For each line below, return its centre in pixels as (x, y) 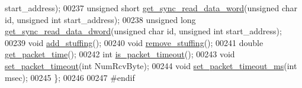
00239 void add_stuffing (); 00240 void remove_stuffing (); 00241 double (134, 42)
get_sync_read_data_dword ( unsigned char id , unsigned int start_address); (143, 31)
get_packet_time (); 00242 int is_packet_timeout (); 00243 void (120, 54)
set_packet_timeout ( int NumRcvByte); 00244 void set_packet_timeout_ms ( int (151, 65)
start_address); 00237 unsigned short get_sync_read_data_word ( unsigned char (151, 8)
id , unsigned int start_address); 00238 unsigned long (100, 19)
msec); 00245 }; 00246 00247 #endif (70, 77)
